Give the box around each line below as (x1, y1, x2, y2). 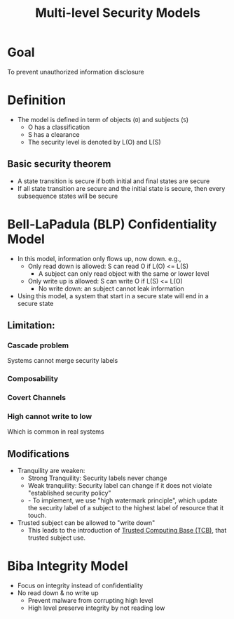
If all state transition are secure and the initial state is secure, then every (17, 184, 226, 192)
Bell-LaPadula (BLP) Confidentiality (7, 216, 217, 232)
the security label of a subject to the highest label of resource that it (27, 504, 224, 512)
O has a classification (27, 123, 90, 131)
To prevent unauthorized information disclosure (7, 67, 145, 76)
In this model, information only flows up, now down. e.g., (17, 254, 181, 262)
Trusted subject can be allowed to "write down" (17, 519, 156, 527)
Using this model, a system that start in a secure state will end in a (17, 291, 209, 300)
